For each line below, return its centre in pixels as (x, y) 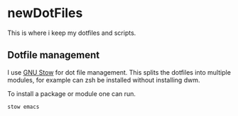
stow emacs (23, 107)
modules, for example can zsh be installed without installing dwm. (104, 80)
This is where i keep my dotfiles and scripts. (72, 33)
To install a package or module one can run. (72, 93)
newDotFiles (45, 13)
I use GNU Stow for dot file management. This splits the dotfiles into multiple (119, 72)
